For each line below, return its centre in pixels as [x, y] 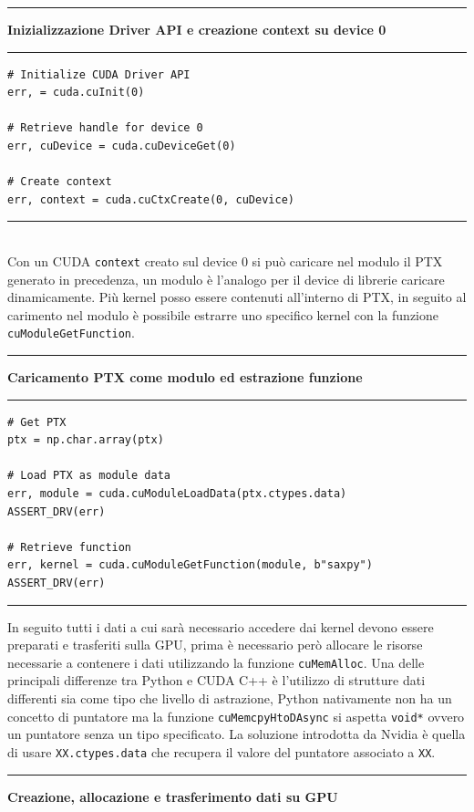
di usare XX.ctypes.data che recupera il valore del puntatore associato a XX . [222, 751]
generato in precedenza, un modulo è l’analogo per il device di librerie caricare [226, 279]
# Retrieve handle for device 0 [105, 128]
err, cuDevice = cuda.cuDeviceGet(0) [122, 146]
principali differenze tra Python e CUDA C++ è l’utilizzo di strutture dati [216, 680]
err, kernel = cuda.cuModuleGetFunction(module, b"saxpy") [190, 565]
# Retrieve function [70, 547]
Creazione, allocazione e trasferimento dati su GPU [173, 796]
